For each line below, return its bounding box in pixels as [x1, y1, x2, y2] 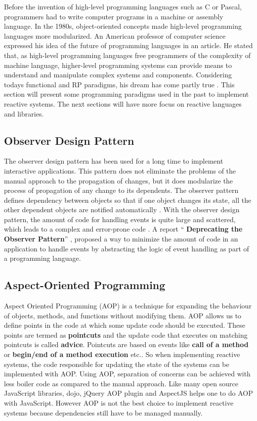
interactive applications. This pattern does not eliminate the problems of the [4, 165, 236, 176]
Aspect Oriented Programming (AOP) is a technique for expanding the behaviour [4, 301, 252, 311]
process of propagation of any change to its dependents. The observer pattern [4, 185, 239, 195]
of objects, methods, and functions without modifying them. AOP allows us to [4, 310, 242, 320]
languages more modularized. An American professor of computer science [4, 30, 226, 41]
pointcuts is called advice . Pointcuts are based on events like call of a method [4, 339, 249, 350]
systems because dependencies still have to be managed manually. [4, 407, 203, 418]
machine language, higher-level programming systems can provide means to [4, 60, 232, 70]
